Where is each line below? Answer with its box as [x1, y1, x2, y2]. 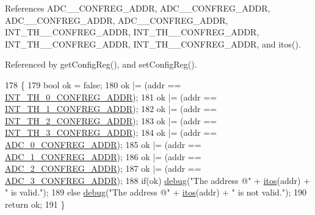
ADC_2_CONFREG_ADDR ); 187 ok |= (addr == [5, 162, 201, 175]
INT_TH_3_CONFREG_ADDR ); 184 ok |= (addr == [5, 126, 217, 139]
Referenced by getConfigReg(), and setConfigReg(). [5, 58, 197, 71]
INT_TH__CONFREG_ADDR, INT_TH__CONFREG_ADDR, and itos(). [5, 37, 301, 50]
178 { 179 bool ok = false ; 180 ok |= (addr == [5, 78, 181, 91]
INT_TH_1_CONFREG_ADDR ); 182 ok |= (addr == [5, 102, 217, 115]
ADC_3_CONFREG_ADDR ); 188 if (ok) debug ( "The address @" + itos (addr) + [5, 174, 311, 186]
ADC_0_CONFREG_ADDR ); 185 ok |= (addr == [5, 138, 201, 150]
